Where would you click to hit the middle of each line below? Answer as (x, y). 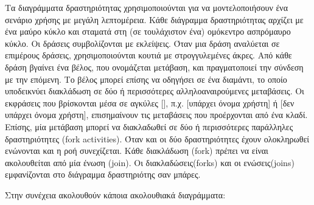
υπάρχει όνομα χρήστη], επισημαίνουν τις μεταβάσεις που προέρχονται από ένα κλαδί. (156, 115)
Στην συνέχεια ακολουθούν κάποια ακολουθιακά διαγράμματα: (115, 194)
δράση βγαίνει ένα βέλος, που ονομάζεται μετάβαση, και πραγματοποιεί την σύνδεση (154, 67)
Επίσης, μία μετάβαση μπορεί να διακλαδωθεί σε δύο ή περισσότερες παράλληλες (149, 126)
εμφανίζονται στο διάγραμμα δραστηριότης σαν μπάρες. (103, 174)
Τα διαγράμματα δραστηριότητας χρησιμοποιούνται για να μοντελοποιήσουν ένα (146, 7)
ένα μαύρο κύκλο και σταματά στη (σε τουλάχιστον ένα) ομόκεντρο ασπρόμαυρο (148, 31)
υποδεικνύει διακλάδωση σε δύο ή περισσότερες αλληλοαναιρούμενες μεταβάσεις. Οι (155, 91)
